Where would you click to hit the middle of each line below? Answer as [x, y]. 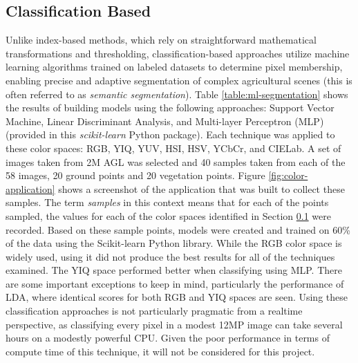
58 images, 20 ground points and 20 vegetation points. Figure [135, 175]
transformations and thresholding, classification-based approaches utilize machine [178, 53]
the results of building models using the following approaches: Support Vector [170, 108]
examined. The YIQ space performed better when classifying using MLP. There [174, 270]
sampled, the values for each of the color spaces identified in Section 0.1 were [168, 215]
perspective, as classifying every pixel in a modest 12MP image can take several [174, 324]
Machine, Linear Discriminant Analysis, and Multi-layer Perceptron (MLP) [165, 121]
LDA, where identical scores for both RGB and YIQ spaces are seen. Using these [177, 297]
